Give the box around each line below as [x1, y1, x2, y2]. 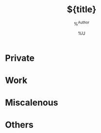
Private [5, 53, 35, 63]
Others [5, 119, 34, 131]
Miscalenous [5, 97, 58, 108]
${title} [67, 4, 97, 15]
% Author [73, 20, 90, 27]
